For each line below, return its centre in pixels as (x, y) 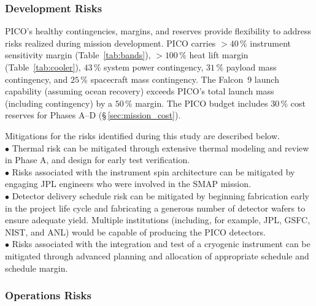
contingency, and (37, 79)
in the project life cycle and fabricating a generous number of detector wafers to (155, 208)
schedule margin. (37, 268)
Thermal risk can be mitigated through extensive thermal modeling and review (160, 147)
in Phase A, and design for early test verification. (98, 160)
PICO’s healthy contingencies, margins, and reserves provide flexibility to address (158, 31)
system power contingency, (154, 67)
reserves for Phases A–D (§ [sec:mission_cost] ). (93, 115)
